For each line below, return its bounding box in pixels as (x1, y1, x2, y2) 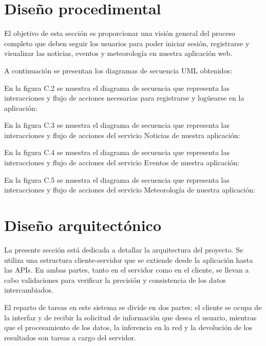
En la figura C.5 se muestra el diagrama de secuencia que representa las (4, 174, 230, 185)
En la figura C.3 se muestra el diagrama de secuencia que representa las (4, 120, 230, 130)
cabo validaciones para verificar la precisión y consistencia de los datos (4, 274, 226, 285)
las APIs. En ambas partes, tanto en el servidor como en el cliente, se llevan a (4, 264, 249, 275)
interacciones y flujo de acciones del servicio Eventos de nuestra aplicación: (4, 157, 239, 168)
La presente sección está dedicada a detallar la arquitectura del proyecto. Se (4, 244, 243, 255)
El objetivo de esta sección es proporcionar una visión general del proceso (4, 28, 235, 39)
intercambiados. (4, 284, 53, 295)
